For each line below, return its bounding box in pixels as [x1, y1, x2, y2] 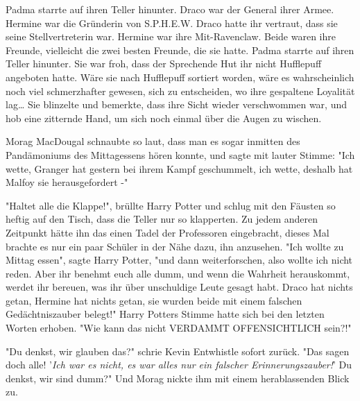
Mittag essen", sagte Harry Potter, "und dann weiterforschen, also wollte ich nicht [6, 253, 353, 267]
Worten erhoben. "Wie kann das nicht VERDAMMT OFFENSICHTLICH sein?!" [6, 321, 352, 335]
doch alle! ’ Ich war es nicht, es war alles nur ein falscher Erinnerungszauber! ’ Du [6, 357, 352, 372]
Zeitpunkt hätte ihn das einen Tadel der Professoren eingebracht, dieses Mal [6, 225, 329, 239]
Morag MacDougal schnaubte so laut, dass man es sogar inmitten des [6, 134, 300, 148]
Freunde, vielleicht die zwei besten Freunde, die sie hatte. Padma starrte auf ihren [6, 42, 354, 57]
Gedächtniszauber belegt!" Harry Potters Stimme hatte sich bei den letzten [6, 307, 325, 321]
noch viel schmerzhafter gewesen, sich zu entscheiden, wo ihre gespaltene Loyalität [6, 83, 355, 98]
